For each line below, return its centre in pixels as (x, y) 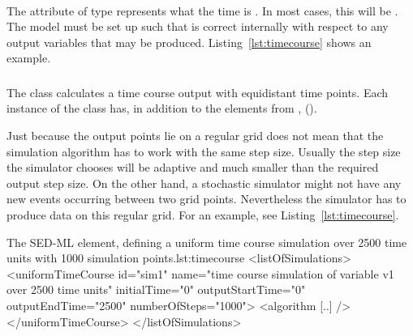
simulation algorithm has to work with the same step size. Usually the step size (204, 151)
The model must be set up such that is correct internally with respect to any (198, 26)
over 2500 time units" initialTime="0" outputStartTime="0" (156, 289)
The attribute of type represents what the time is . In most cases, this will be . (202, 10)
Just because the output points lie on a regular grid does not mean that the (195, 136)
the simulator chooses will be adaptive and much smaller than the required (193, 167)
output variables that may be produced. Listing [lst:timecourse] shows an (189, 42)
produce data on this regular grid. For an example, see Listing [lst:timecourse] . (203, 215)
